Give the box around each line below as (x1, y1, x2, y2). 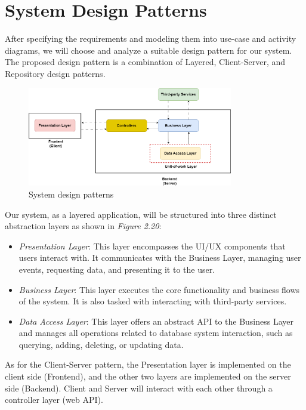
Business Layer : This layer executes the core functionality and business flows (18, 283, 300, 295)
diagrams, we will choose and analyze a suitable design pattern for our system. (5, 44, 292, 56)
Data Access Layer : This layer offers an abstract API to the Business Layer (18, 315, 294, 327)
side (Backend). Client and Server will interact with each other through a (5, 381, 273, 394)
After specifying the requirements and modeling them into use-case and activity (5, 32, 296, 45)
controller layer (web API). (5, 393, 103, 406)
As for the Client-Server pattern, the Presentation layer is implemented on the (5, 358, 291, 371)
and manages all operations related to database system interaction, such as (18, 326, 293, 339)
